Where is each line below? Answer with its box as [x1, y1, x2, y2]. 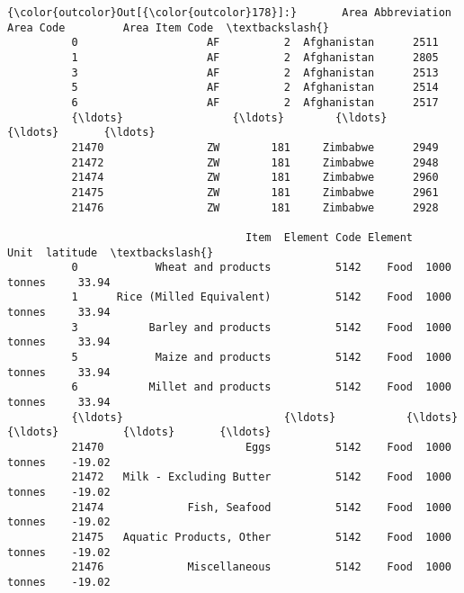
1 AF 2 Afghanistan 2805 [71, 50, 439, 64]
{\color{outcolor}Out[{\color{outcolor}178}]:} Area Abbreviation [7, 6, 451, 19]
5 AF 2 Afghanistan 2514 [71, 81, 439, 94]
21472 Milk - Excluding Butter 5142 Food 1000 [71, 471, 451, 484]
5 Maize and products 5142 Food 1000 [71, 351, 451, 364]
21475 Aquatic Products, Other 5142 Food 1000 [71, 530, 451, 544]
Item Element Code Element [245, 230, 414, 244]
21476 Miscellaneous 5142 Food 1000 [71, 561, 451, 574]
